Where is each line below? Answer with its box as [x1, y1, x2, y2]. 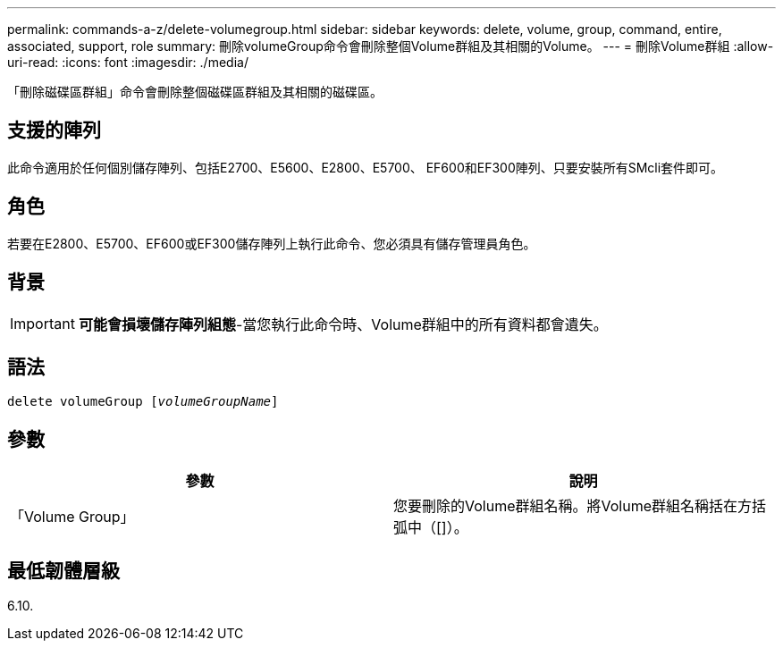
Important [10, 314, 75, 332]
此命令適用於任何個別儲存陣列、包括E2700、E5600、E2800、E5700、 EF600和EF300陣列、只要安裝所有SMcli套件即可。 [7, 159, 724, 175]
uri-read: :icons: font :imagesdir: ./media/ [7, 55, 248, 70]
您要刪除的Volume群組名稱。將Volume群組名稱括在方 [393, 497, 753, 516]
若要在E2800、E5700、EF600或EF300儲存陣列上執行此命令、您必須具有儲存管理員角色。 [7, 235, 536, 251]
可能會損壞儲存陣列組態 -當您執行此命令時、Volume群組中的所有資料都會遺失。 [78, 315, 608, 333]
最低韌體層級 [7, 559, 120, 582]
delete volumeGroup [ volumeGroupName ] [7, 394, 279, 409]
